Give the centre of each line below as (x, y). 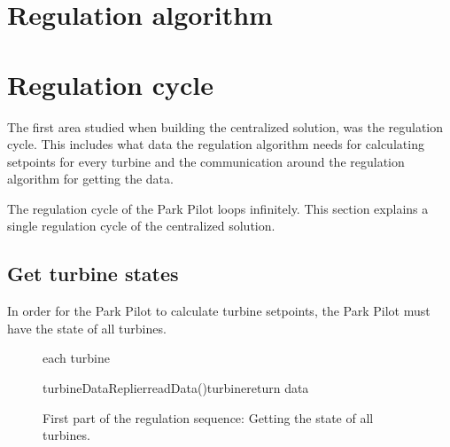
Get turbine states (93, 274)
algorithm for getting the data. (90, 179)
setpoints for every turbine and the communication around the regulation (206, 161)
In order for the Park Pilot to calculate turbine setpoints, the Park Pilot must (219, 311)
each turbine (76, 358)
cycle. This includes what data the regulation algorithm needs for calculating (216, 144)
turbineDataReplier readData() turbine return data (176, 388)
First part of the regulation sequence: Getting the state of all (208, 417)
